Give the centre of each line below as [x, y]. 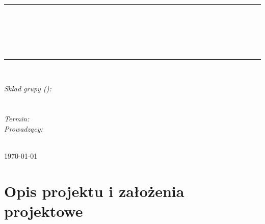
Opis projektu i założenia [94, 191]
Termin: [17, 118]
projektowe [44, 210]
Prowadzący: [23, 128]
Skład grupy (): [28, 89]
